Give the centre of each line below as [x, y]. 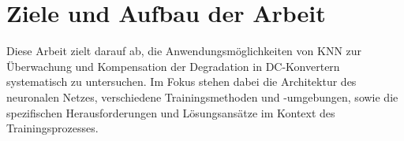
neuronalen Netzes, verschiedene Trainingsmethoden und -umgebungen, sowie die [202, 96]
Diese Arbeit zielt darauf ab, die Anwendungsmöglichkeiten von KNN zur [184, 51]
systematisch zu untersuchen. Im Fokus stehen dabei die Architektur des [181, 82]
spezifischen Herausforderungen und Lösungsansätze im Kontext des [171, 112]
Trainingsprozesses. [52, 128]
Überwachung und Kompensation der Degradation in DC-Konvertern [173, 66]
